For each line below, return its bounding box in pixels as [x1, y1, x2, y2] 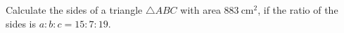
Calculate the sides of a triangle [6, 3, 143, 16]
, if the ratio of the [257, 3, 338, 16]
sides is [6, 16, 36, 30]
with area [180, 3, 221, 16]
